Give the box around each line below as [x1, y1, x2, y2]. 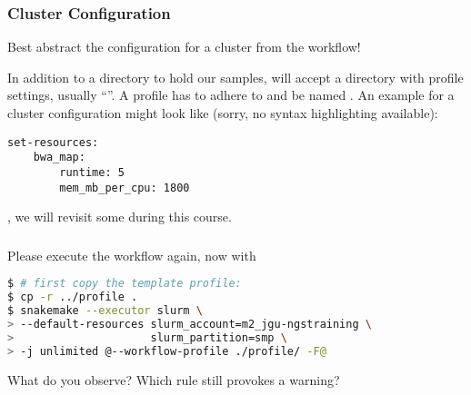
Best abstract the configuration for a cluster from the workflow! [7, 37, 361, 56]
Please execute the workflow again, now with [7, 245, 256, 264]
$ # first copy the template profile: [7, 277, 242, 291]
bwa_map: [33, 151, 85, 164]
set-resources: [7, 135, 99, 149]
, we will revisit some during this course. [7, 207, 232, 226]
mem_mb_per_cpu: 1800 [59, 181, 190, 194]
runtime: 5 [59, 165, 125, 179]
